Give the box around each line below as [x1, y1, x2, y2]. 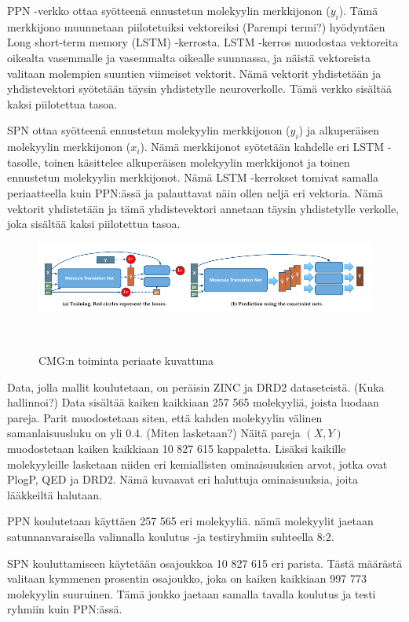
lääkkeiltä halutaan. [7, 486, 102, 502]
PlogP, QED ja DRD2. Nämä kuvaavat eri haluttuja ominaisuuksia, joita [7, 471, 358, 488]
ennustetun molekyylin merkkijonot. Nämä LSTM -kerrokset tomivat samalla [7, 169, 379, 186]
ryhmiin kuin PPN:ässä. [7, 601, 122, 617]
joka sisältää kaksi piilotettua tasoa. [7, 215, 181, 232]
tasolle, [7, 153, 41, 170]
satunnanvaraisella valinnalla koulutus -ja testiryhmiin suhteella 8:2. [7, 528, 334, 544]
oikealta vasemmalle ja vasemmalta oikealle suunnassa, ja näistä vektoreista [7, 49, 371, 65]
